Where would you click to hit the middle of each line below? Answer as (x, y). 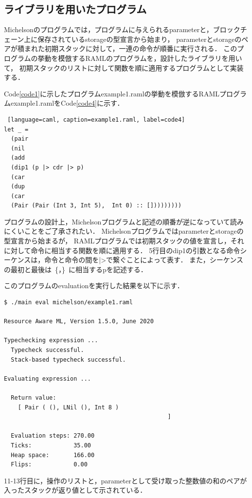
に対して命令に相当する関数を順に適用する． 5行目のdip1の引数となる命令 (122, 250)
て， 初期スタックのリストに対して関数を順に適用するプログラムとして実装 (124, 67)
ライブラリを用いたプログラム (75, 9)
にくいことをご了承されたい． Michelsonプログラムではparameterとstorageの (124, 231)
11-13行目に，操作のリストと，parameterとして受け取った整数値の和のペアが (126, 480)
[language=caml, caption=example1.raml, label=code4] (96, 120)
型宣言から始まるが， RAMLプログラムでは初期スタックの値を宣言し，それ (124, 241)
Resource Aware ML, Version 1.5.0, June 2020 (79, 322)
